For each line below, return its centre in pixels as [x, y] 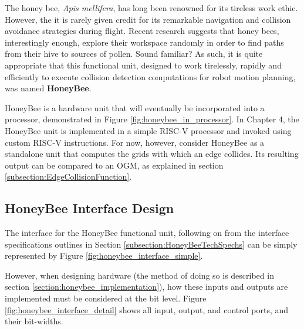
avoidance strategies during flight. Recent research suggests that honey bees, [142, 31]
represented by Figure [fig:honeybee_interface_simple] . [104, 256]
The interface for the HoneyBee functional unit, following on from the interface [147, 233]
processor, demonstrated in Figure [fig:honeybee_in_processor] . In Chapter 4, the [152, 119]
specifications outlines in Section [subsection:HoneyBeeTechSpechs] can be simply [151, 244]
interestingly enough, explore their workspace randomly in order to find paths [144, 42]
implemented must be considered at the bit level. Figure [106, 298]
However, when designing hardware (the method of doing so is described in [139, 275]
